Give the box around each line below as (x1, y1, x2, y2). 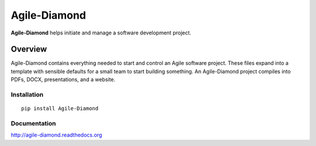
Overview (11, 44, 47, 54)
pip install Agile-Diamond (21, 105, 99, 112)
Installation (11, 91, 44, 99)
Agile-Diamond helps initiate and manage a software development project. (11, 29, 191, 36)
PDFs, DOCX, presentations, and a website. (11, 76, 116, 83)
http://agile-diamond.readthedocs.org (11, 131, 102, 138)
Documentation (11, 119, 56, 127)
